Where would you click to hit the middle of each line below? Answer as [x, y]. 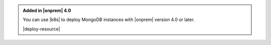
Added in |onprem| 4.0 [47, 10]
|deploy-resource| [41, 29]
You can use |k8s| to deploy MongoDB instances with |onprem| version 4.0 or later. [109, 19]
